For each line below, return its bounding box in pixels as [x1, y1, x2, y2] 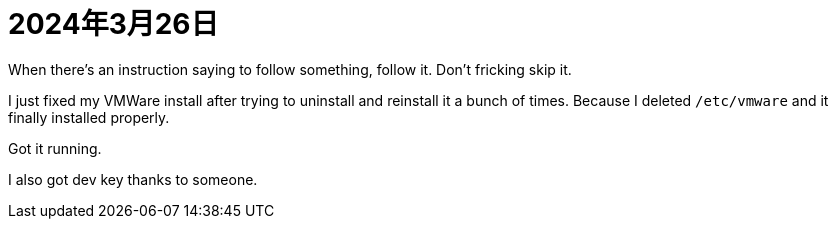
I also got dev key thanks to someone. [8, 170, 258, 188]
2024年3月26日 [8, 7, 219, 41]
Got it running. [8, 139, 102, 157]
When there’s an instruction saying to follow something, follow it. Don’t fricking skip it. [8, 60, 572, 78]
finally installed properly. [8, 108, 170, 126]
